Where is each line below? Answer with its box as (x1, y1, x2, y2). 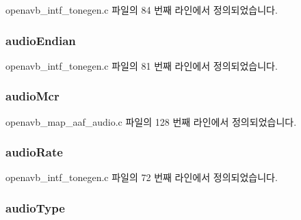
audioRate (5, 143, 63, 161)
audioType (5, 199, 65, 216)
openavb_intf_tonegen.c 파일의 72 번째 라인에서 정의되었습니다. (5, 170, 278, 184)
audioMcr (5, 87, 60, 105)
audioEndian (5, 31, 76, 49)
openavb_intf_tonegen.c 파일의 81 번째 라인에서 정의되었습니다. (5, 58, 278, 72)
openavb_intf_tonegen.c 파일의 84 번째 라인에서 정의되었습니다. (5, 3, 278, 16)
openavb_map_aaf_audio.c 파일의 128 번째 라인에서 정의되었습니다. (5, 114, 297, 128)
